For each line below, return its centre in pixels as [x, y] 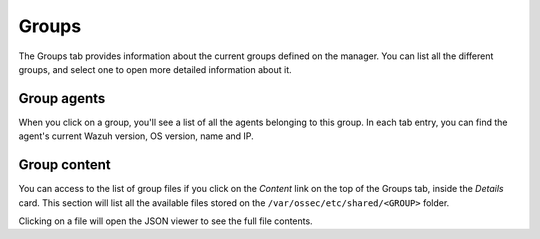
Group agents [62, 98]
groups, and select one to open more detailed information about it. [155, 69]
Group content [65, 165]
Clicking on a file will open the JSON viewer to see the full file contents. [166, 221]
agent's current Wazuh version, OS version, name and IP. [136, 136]
